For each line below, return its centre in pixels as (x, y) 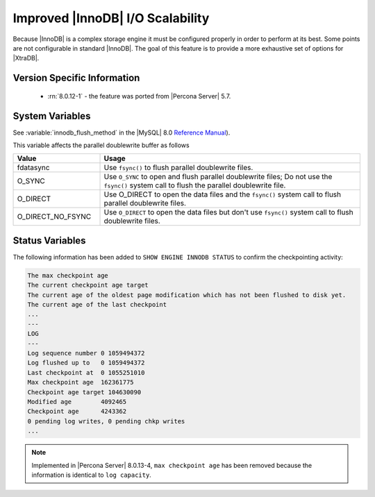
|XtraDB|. (26, 58)
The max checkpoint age (68, 275)
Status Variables (49, 241)
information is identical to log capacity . (92, 475)
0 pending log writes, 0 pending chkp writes (106, 421)
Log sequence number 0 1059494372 (86, 353)
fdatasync (33, 168)
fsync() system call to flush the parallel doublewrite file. (195, 185)
